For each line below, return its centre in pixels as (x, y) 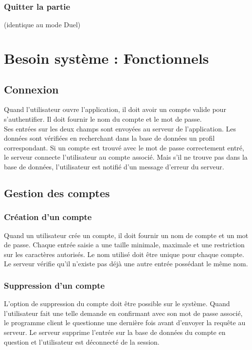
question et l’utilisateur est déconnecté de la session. (82, 341)
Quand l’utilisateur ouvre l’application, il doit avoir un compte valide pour (115, 109)
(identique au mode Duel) (42, 25)
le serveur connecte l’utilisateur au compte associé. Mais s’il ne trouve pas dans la (126, 157)
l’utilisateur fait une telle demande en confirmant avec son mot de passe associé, (123, 313)
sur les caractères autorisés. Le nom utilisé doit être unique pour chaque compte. (124, 254)
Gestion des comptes (57, 193)
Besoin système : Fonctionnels (107, 58)
